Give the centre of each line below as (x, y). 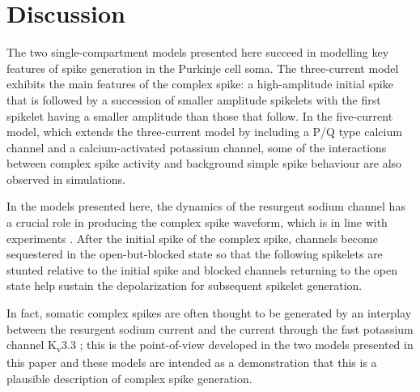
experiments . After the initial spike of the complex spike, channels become (192, 238)
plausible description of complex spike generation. (129, 378)
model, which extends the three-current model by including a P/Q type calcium (204, 132)
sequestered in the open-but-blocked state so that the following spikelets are (195, 254)
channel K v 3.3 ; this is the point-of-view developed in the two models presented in (210, 346)
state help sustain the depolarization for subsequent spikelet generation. (185, 285)
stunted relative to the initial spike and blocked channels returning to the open (202, 269)
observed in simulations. (66, 179)
